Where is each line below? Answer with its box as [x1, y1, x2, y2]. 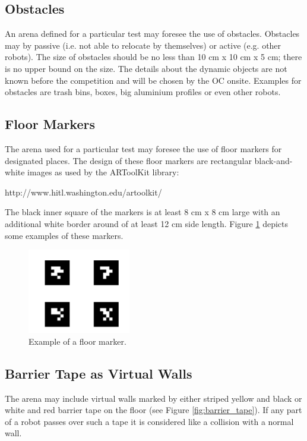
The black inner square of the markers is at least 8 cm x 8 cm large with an [5, 206, 280, 218]
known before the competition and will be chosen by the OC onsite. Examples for [5, 74, 302, 86]
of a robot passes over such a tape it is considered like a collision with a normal [5, 415, 294, 427]
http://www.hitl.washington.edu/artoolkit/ [5, 185, 162, 198]
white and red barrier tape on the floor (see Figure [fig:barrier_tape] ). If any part [5, 404, 302, 416]
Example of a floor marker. [29, 335, 126, 347]
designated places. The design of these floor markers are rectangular [5, 154, 252, 166]
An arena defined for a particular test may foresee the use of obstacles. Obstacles [5, 27, 300, 40]
